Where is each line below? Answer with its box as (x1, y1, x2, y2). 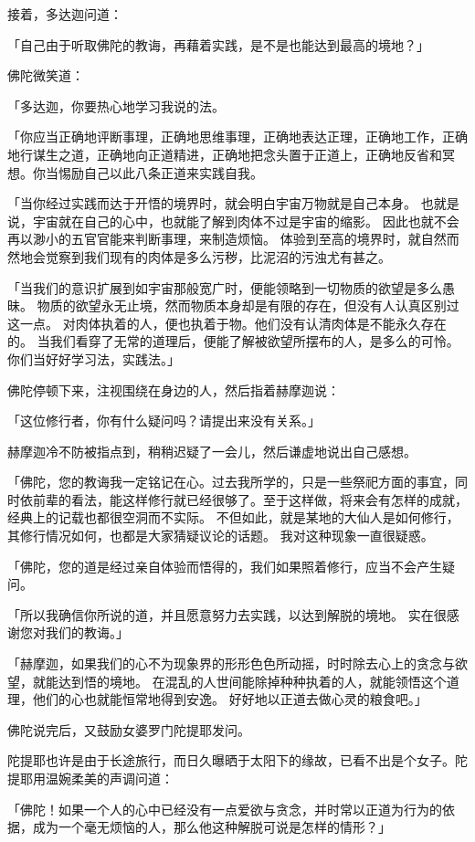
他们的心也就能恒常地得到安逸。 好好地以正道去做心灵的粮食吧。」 (32, 689, 427, 709)
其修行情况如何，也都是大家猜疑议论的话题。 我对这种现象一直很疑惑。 (7, 526, 434, 545)
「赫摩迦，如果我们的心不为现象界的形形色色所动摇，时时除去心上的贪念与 (7, 654, 455, 673)
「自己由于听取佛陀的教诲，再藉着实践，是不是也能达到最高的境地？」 (7, 35, 429, 54)
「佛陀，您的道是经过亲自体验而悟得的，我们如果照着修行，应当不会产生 (7, 556, 442, 575)
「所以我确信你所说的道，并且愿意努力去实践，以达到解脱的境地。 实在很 (7, 605, 447, 624)
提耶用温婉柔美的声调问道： (7, 769, 174, 787)
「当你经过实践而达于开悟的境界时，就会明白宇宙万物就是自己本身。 (7, 194, 417, 213)
